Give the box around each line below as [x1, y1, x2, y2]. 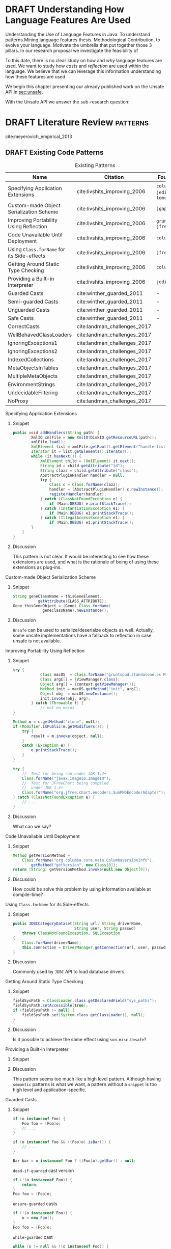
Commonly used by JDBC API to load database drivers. [12, 969, 126, 975]
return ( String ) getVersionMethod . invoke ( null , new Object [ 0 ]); [12, 867, 150, 872]
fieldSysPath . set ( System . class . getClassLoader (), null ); [22, 1013, 146, 1018]
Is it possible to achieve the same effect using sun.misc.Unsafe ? [12, 1036, 147, 1042]
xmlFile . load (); [31, 440, 66, 445]
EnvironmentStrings [8, 381, 55, 388]
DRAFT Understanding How [5, 4, 125, 15]
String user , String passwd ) [74, 926, 136, 931]
